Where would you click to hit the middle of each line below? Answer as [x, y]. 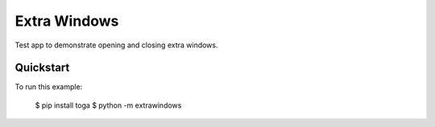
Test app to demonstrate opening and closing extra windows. [116, 45]
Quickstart [42, 68]
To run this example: [49, 87]
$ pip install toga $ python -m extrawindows [108, 105]
